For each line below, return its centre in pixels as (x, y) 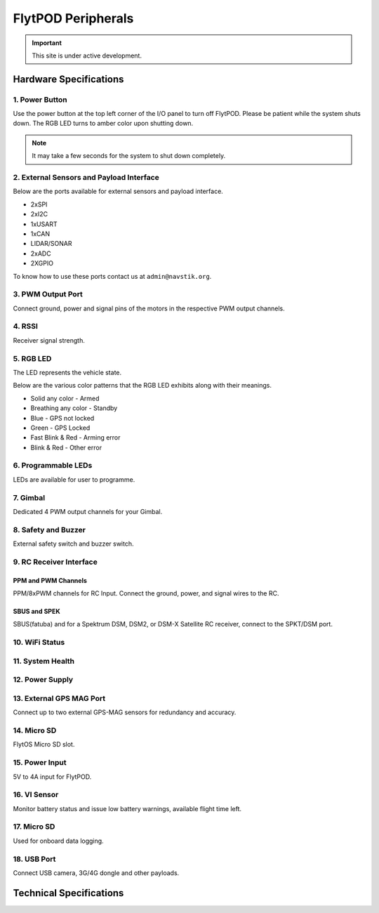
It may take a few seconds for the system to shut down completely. (129, 156)
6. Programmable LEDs (53, 466)
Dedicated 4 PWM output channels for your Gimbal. (88, 511)
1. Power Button (40, 100)
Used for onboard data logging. (59, 841)
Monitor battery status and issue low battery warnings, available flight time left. (127, 808)
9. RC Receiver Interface (55, 562)
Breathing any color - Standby (74, 408)
